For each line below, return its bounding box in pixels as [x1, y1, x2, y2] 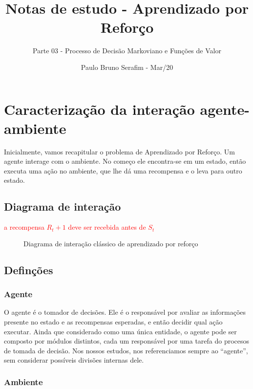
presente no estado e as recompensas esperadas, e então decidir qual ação [4, 316, 223, 326]
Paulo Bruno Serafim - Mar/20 [81, 62, 173, 72]
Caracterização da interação [4, 99, 195, 119]
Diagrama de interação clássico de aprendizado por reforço [23, 238, 198, 248]
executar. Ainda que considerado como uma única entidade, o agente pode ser [4, 326, 237, 336]
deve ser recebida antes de [68, 222, 146, 232]
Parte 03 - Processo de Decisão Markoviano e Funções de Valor [33, 45, 221, 56]
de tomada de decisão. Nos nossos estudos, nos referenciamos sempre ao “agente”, [4, 345, 248, 355]
